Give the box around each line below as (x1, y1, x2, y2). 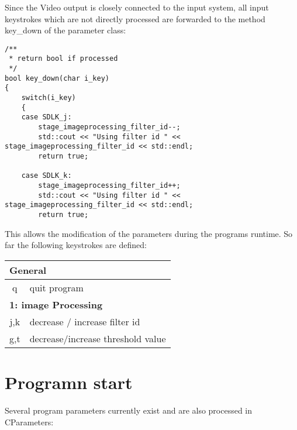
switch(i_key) (21, 94, 76, 102)
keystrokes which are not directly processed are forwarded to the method (5, 12, 265, 25)
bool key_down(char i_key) (5, 74, 109, 82)
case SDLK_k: (21, 171, 72, 180)
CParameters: (5, 415, 54, 428)
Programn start (5, 370, 133, 394)
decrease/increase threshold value (29, 331, 166, 345)
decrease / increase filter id (29, 314, 140, 328)
